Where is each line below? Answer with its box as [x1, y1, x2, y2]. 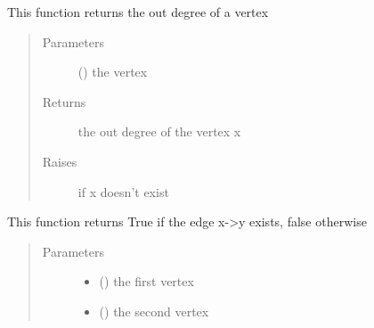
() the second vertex [99, 301, 209, 320]
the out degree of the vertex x [77, 122, 241, 141]
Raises [42, 152, 77, 170]
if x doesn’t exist [77, 182, 169, 201]
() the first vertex [99, 272, 194, 291]
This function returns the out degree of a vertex [7, 3, 269, 20]
